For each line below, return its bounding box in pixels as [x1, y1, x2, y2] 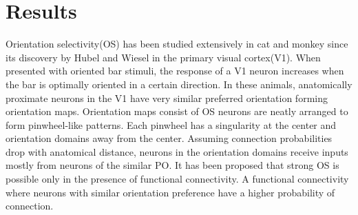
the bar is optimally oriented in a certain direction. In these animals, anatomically [6, 76, 352, 91]
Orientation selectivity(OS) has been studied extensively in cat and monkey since [6, 37, 348, 51]
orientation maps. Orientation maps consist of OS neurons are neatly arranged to [6, 104, 348, 119]
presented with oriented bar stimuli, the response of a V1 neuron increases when [6, 63, 344, 78]
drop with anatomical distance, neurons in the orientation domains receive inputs [6, 144, 348, 158]
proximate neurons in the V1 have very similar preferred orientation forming [6, 90, 328, 105]
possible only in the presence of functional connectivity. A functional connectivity [6, 172, 349, 186]
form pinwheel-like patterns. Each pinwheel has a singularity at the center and [6, 117, 337, 132]
